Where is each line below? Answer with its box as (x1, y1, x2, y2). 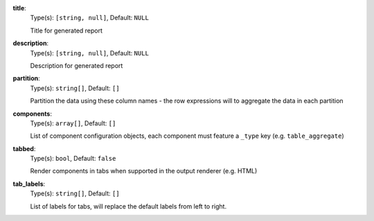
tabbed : (12, 144, 36, 152)
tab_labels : (12, 179, 46, 188)
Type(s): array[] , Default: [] (30, 118, 116, 127)
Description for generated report (30, 61, 123, 69)
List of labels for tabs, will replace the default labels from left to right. (30, 202, 227, 211)
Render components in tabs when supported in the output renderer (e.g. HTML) (30, 167, 258, 175)
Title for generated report (30, 26, 103, 35)
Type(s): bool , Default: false (30, 154, 116, 163)
